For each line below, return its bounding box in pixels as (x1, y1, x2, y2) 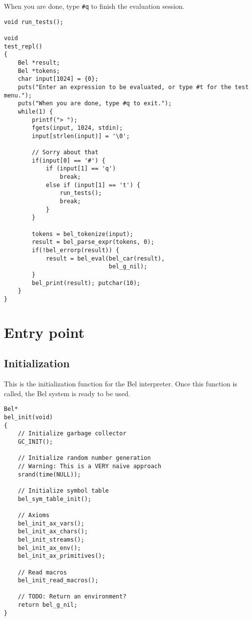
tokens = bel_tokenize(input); (32, 230, 133, 238)
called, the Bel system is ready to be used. (4, 388, 130, 398)
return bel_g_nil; (18, 601, 78, 609)
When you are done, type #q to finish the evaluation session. (4, 1, 185, 11)
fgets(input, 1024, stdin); (32, 124, 123, 132)
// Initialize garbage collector (18, 430, 126, 437)
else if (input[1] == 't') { (45, 181, 141, 189)
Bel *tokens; (18, 67, 60, 74)
